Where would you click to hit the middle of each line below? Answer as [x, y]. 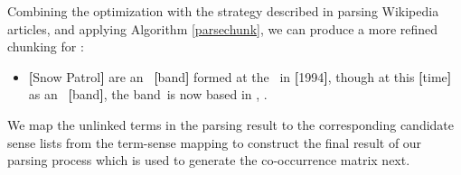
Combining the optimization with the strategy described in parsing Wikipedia [223, 11]
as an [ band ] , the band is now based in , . [148, 94]
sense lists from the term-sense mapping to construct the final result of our [215, 142]
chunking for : [46, 46]
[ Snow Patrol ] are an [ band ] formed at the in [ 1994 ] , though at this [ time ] [240, 76]
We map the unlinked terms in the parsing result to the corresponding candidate [231, 124]
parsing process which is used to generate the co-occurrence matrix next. [209, 160]
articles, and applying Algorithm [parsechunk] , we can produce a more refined [223, 28]
